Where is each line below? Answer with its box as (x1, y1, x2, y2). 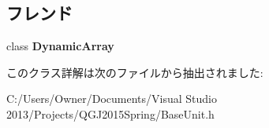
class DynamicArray (6, 38, 114, 54)
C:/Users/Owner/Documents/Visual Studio (6, 90, 217, 107)
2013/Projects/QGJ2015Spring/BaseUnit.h (6, 105, 215, 122)
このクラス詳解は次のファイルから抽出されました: (6, 64, 263, 80)
